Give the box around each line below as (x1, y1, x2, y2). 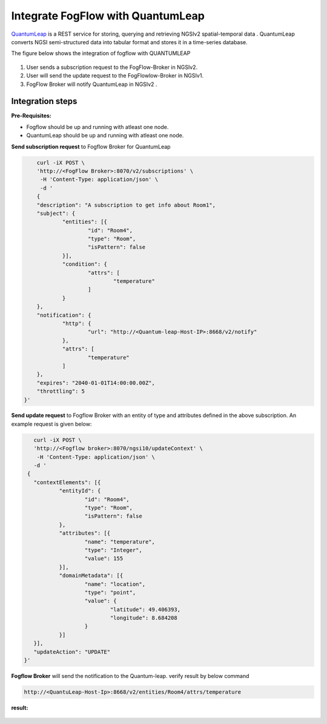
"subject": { (36, 209, 76, 217)
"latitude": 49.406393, (110, 606, 181, 613)
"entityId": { (59, 487, 101, 495)
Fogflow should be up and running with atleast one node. (26, 123, 169, 130)
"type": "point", (84, 589, 136, 596)
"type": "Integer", (84, 547, 142, 553)
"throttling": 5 (36, 388, 85, 395)
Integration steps (11, 96, 78, 107)
